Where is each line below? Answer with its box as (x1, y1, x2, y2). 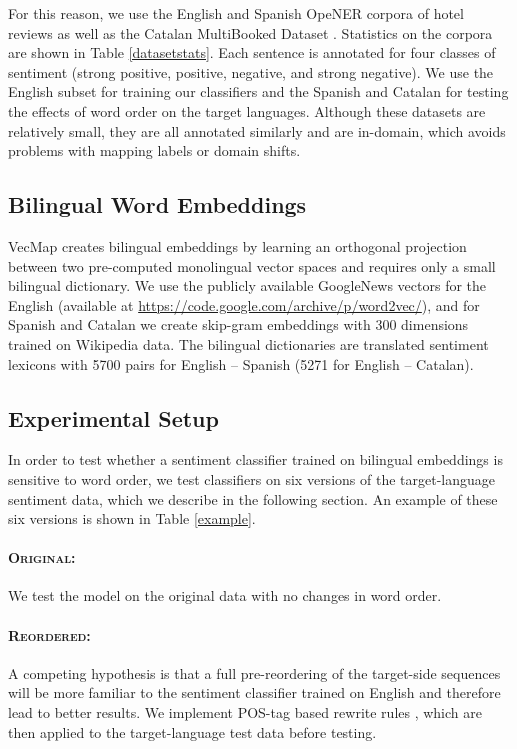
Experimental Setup (8, 402, 219, 433)
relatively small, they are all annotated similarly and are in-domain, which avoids (8, 120, 506, 141)
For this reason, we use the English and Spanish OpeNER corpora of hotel (8, 3, 464, 23)
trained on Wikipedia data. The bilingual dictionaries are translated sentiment (8, 333, 489, 354)
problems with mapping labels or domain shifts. (8, 140, 301, 161)
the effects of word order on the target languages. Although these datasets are (8, 100, 486, 121)
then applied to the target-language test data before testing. (8, 721, 377, 742)
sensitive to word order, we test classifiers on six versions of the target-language (8, 468, 495, 489)
